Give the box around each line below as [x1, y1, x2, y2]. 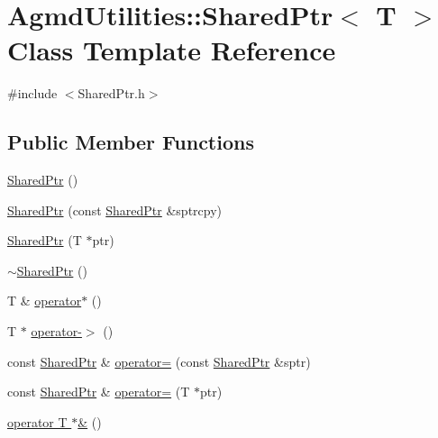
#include [7, 84, 58, 103]
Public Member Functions [7, 128, 254, 156]
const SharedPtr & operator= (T [7, 382, 190, 401]
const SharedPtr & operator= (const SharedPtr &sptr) [7, 351, 311, 370]
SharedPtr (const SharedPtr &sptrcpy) [7, 200, 223, 219]
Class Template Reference [7, 32, 336, 68]
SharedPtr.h [78, 84, 145, 103]
